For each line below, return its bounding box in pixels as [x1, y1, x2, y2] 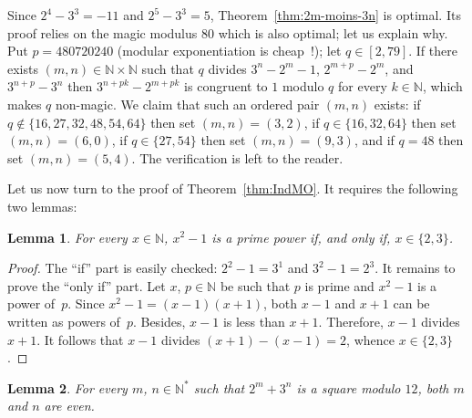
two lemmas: [7, 196, 77, 215]
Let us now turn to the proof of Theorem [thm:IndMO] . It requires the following [7, 179, 458, 198]
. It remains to [375, 258, 456, 277]
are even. [44, 396, 95, 415]
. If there [408, 41, 457, 60]
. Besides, [132, 311, 186, 330]
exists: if [374, 94, 421, 113]
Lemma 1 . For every [7, 227, 128, 246]
